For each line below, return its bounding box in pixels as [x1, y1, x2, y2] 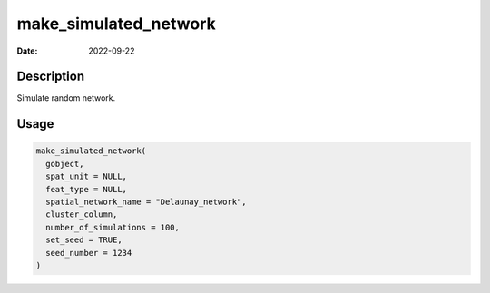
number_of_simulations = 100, [45, 222, 181, 232]
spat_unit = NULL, [45, 171, 127, 181]
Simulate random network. [16, 93, 116, 103]
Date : [16, 45, 38, 56]
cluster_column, [45, 210, 118, 220]
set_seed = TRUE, [45, 235, 122, 245]
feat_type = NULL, [45, 184, 127, 194]
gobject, [45, 159, 84, 169]
